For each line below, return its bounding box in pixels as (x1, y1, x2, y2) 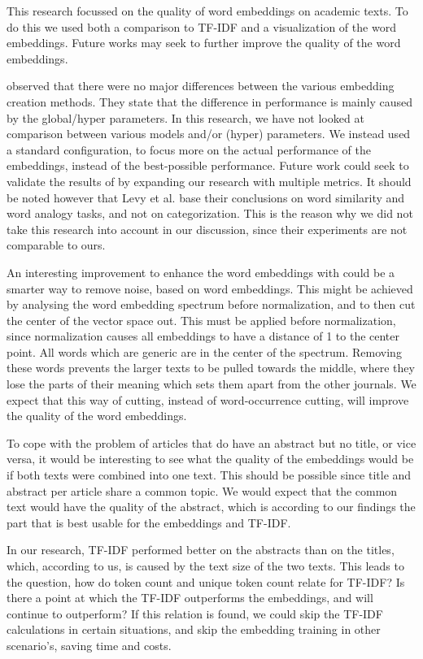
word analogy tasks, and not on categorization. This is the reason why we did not (7, 205, 413, 222)
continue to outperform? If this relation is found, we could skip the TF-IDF (7, 605, 383, 622)
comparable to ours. (7, 236, 106, 254)
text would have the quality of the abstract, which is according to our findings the (7, 498, 416, 515)
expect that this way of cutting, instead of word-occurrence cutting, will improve (7, 391, 409, 408)
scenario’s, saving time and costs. (7, 636, 172, 653)
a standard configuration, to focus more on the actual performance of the (7, 141, 371, 158)
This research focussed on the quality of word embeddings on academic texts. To (7, 2, 408, 19)
